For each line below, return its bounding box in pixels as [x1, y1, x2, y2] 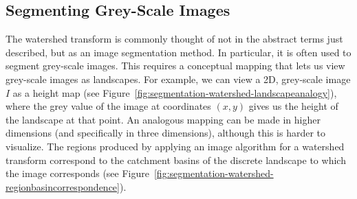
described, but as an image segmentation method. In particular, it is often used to [6, 45, 351, 59]
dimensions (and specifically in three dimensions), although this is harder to [6, 126, 326, 140]
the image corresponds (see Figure [6, 166, 149, 180]
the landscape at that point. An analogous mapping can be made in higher [6, 112, 321, 126]
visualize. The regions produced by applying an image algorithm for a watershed [6, 139, 345, 153]
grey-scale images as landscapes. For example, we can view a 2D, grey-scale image [6, 71, 351, 86]
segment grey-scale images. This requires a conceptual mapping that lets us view [6, 58, 345, 73]
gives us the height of [248, 99, 338, 113]
